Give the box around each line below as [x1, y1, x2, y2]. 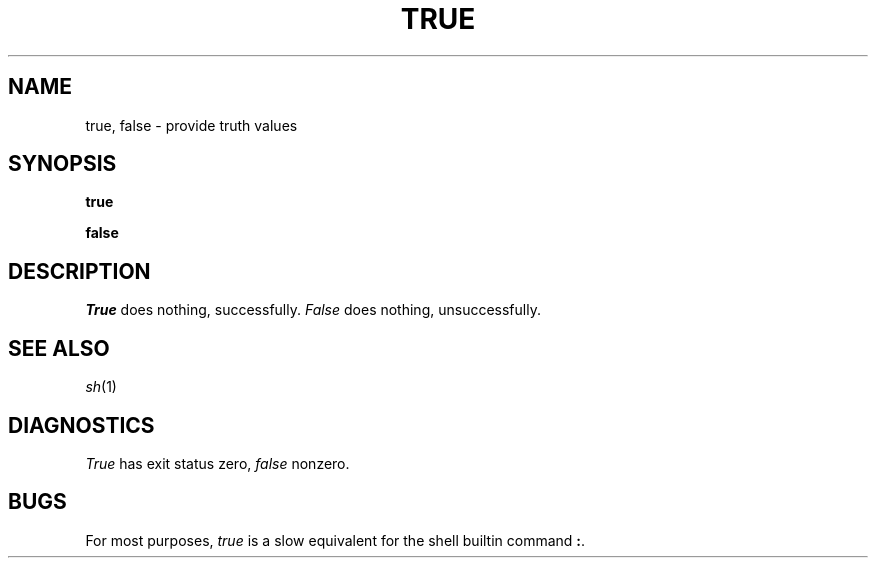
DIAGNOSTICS [8, 412, 155, 438]
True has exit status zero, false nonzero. [85, 454, 350, 472]
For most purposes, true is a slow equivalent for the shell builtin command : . [85, 531, 586, 549]
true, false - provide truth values [85, 116, 298, 134]
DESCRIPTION [8, 258, 151, 284]
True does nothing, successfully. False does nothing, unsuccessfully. [85, 301, 541, 319]
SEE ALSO [8, 335, 110, 361]
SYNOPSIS [8, 151, 117, 177]
